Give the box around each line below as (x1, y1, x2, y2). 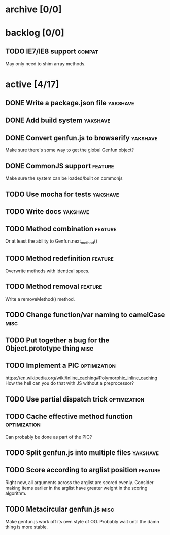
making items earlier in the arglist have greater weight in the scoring (5, 485, 148, 491)
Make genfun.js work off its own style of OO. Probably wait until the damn (5, 518, 160, 524)
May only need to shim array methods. (5, 61, 86, 67)
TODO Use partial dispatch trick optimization (5, 395, 145, 404)
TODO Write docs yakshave (5, 207, 90, 216)
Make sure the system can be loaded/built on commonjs (5, 175, 123, 181)
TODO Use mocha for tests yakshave (5, 190, 119, 199)
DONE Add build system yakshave (5, 116, 111, 125)
